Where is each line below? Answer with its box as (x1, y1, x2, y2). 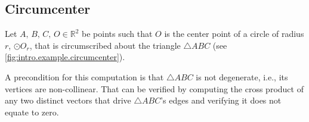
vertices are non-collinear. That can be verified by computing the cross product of (5, 82, 304, 95)
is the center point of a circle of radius (164, 27, 304, 40)
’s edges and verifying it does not (160, 94, 282, 107)
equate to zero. (5, 105, 59, 118)
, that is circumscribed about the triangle (29, 39, 181, 51)
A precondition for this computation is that (5, 70, 164, 83)
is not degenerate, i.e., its (196, 70, 288, 83)
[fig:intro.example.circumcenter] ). (5, 51, 125, 63)
